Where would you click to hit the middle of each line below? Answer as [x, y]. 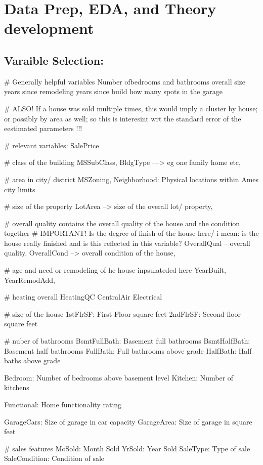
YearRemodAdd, [30, 280]
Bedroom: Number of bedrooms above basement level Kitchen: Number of [119, 377]
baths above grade [32, 361]
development [49, 28]
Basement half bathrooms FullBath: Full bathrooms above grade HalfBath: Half [128, 350]
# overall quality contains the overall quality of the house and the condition [122, 223]
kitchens [17, 387]
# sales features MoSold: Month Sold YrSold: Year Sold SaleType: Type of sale [127, 448]
